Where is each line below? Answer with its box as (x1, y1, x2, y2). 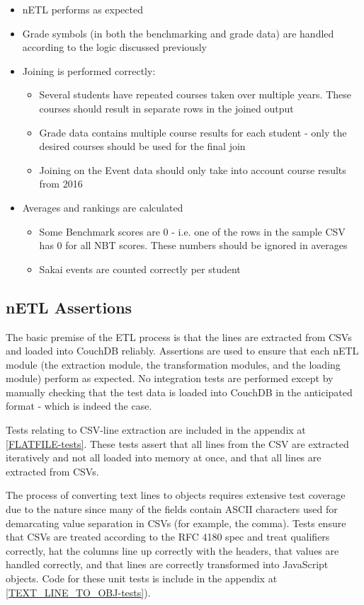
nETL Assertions (6, 296, 132, 318)
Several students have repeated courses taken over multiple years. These (39, 87, 352, 102)
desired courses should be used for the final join (39, 139, 246, 154)
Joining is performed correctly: (22, 63, 156, 78)
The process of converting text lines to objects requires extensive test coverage (6, 488, 346, 502)
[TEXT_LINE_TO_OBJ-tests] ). (6, 584, 151, 599)
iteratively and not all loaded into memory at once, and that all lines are (6, 450, 322, 465)
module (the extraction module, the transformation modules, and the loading (6, 357, 341, 371)
